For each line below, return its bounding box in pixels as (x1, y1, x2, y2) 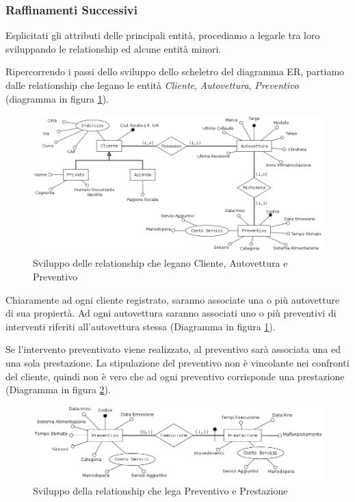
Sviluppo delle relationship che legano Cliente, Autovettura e (33, 256, 288, 270)
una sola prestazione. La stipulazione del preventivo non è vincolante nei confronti (5, 355, 350, 369)
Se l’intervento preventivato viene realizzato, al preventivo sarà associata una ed (5, 342, 341, 356)
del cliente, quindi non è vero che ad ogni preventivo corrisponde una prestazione (5, 369, 345, 383)
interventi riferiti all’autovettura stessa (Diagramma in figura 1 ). (5, 319, 276, 333)
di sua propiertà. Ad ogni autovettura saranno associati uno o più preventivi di (5, 306, 337, 320)
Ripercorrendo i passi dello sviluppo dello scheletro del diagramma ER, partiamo (5, 64, 345, 79)
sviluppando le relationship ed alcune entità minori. (5, 41, 222, 55)
